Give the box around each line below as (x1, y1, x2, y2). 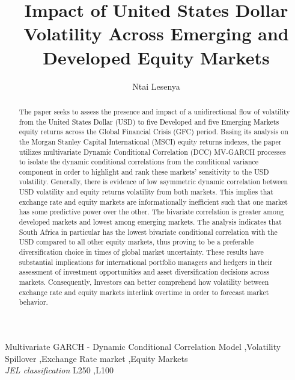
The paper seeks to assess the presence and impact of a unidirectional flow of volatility (19, 106, 290, 116)
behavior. (19, 297, 48, 307)
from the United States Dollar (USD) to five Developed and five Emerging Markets (19, 116, 279, 126)
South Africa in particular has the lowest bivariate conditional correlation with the (19, 226, 278, 237)
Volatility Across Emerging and (23, 21, 289, 46)
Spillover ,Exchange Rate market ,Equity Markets (5, 352, 188, 364)
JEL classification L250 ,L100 (5, 364, 114, 376)
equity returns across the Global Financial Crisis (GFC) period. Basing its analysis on (19, 126, 288, 137)
